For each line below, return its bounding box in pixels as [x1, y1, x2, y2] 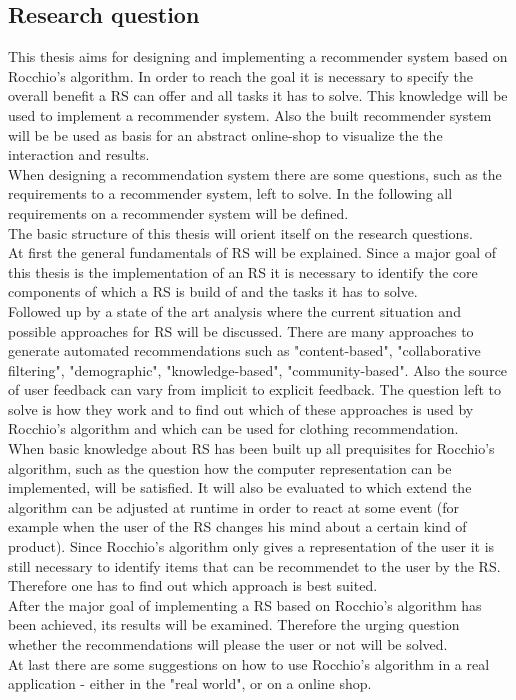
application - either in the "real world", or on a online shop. [8, 673, 372, 694]
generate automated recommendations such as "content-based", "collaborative [8, 340, 481, 361]
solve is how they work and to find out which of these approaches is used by [8, 398, 474, 419]
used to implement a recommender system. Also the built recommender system [8, 104, 492, 125]
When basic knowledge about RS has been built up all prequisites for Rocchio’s [8, 438, 495, 459]
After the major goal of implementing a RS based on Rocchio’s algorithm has [8, 594, 482, 615]
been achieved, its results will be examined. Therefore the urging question [8, 614, 460, 635]
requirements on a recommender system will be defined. [8, 202, 349, 223]
